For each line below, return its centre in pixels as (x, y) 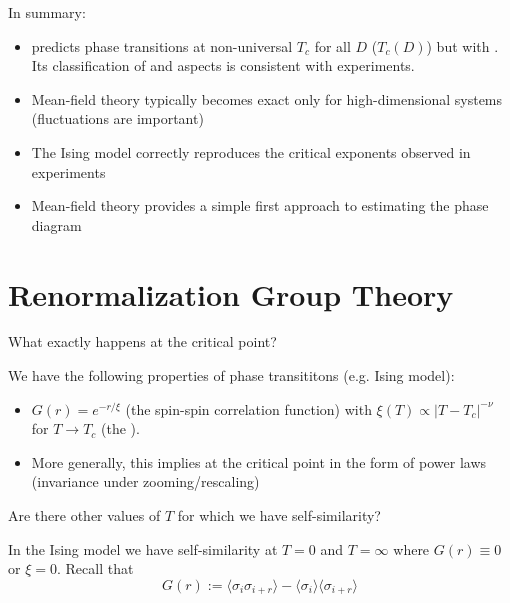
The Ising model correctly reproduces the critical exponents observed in (251, 151)
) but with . (462, 45)
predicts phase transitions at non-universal (162, 45)
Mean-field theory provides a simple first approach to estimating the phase (260, 205)
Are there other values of (84, 515)
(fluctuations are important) (117, 118)
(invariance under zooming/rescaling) (145, 481)
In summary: (47, 12)
